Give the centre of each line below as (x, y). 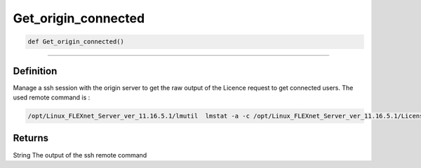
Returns (31, 138)
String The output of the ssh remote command (80, 155)
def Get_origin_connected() (76, 42)
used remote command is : (52, 97)
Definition (35, 71)
